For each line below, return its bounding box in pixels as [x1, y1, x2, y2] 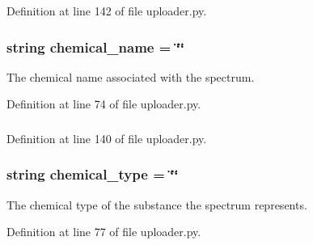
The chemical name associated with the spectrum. [6, 68, 255, 85]
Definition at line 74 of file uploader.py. [6, 95, 201, 112]
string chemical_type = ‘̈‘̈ [6, 164, 179, 184]
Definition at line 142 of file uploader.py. [6, 2, 207, 19]
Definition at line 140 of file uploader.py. [6, 129, 207, 146]
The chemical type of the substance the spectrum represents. [6, 196, 307, 213]
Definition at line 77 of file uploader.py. [6, 223, 201, 240]
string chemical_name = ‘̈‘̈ [6, 36, 185, 57]
